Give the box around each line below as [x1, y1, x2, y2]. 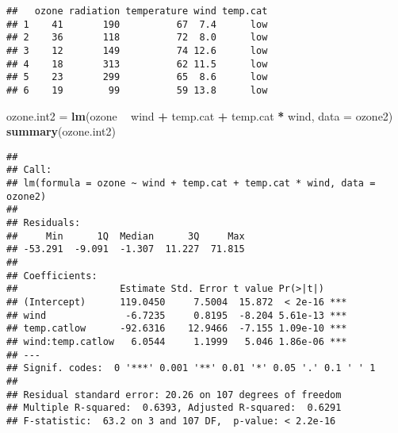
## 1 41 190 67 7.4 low [6, 18, 268, 30]
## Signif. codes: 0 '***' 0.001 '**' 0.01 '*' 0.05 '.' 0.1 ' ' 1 [6, 362, 376, 374]
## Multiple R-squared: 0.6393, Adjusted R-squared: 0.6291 [6, 402, 342, 414]
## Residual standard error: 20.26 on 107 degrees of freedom [6, 389, 342, 400]
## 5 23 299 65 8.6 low [6, 71, 268, 83]
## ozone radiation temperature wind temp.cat [6, 6, 268, 17]
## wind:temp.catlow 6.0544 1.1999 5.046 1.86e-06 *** [6, 335, 347, 347]
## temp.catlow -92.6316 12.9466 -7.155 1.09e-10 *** [6, 323, 347, 335]
